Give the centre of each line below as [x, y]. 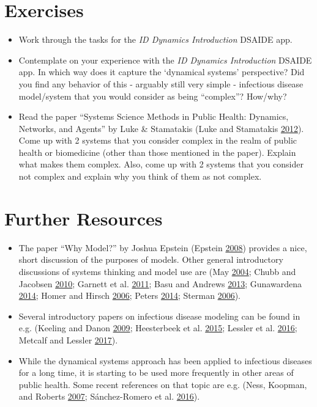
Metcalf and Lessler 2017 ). [68, 339]
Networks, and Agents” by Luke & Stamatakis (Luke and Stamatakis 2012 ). [161, 128]
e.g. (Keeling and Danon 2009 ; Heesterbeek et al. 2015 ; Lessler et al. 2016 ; [158, 328]
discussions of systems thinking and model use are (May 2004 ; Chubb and [157, 271]
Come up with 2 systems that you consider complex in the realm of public [158, 140]
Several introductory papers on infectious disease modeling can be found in [159, 316]
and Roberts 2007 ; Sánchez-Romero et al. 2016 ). [109, 396]
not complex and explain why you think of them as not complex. [140, 176]
